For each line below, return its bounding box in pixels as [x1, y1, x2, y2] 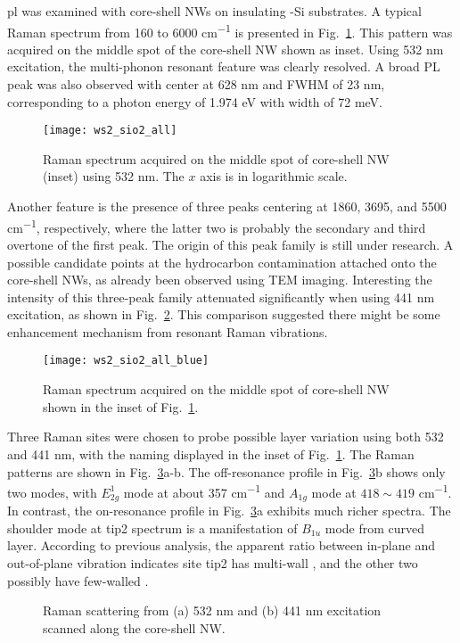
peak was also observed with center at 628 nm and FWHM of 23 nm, [7, 75, 385, 94]
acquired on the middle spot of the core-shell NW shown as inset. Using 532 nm [7, 39, 444, 58]
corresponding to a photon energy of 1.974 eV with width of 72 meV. [7, 92, 382, 111]
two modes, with [7, 482, 97, 501]
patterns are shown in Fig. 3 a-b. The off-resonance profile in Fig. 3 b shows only [7, 462, 446, 481]
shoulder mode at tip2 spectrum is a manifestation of [7, 518, 298, 537]
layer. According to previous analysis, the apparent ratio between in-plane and [7, 536, 435, 555]
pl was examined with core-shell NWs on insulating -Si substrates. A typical [7, 2, 422, 20]
